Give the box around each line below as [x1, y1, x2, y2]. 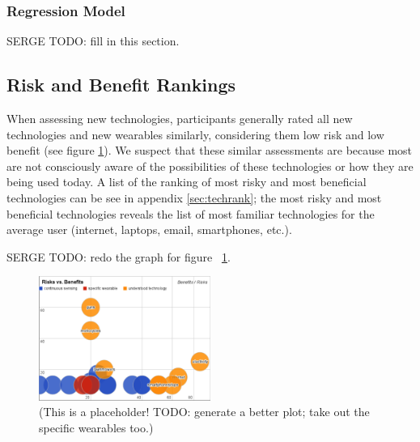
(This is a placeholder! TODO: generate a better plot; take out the [39, 403, 370, 420]
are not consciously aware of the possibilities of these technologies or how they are [6, 157, 414, 174]
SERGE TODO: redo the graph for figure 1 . [6, 248, 231, 265]
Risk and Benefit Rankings [6, 72, 236, 97]
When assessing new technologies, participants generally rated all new [6, 110, 353, 127]
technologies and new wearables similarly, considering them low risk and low [6, 125, 384, 142]
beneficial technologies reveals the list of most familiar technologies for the [6, 205, 375, 222]
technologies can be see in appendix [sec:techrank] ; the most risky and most [6, 189, 382, 206]
